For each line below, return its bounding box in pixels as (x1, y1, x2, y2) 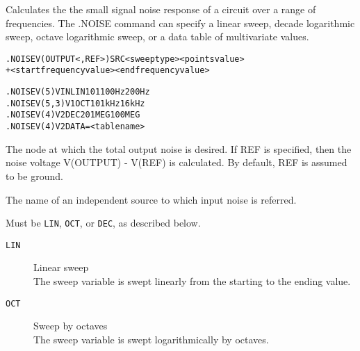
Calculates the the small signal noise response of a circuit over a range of (6, 2, 316, 16)
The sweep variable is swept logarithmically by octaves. (33, 332, 269, 346)
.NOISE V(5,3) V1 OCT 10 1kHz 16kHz (6, 98, 145, 108)
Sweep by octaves (33, 318, 108, 333)
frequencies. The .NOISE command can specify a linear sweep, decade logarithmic (6, 15, 355, 30)
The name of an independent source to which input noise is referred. (6, 192, 297, 206)
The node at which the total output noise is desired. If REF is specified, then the (6, 141, 352, 156)
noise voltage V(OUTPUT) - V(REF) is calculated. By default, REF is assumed (6, 155, 347, 170)
